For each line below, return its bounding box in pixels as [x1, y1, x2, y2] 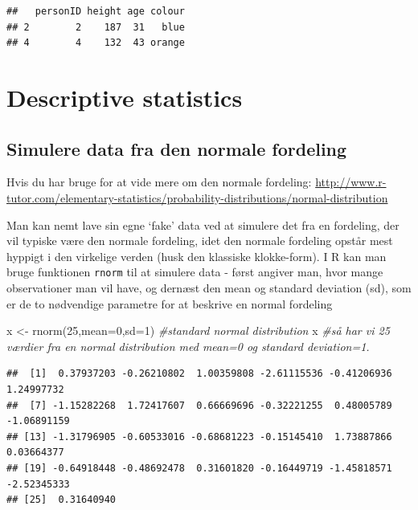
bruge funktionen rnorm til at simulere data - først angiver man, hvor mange [6, 263, 383, 280]
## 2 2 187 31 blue [6, 21, 185, 33]
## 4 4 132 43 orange [6, 37, 185, 49]
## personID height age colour [6, 6, 185, 17]
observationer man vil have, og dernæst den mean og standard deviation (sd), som [6, 279, 412, 296]
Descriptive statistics [6, 80, 243, 113]
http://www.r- [315, 173, 387, 190]
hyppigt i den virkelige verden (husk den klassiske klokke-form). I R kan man [6, 247, 387, 264]
